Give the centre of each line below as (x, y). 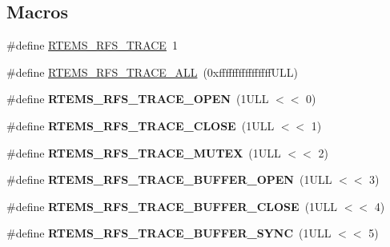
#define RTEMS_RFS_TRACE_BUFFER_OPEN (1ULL (169, 179)
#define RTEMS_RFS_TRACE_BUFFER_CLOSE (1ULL (172, 206)
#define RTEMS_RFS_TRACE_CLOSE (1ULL (141, 125)
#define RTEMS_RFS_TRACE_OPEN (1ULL (138, 99)
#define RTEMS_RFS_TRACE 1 (92, 45)
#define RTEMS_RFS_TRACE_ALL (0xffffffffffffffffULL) (153, 72)
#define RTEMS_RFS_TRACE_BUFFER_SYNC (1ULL (169, 233)
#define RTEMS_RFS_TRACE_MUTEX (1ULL (144, 152)
